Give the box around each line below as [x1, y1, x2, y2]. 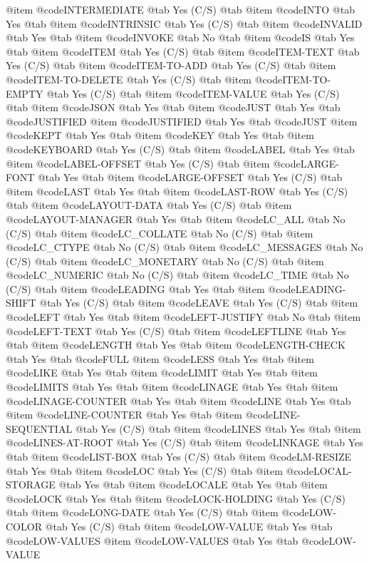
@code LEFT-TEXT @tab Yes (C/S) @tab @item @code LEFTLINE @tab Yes [6, 323, 346, 338]
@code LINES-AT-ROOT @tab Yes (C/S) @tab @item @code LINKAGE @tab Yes [6, 435, 363, 450]
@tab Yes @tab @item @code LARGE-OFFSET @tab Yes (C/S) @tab [37, 170, 343, 185]
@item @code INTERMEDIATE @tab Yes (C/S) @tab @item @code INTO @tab [6, 2, 355, 16]
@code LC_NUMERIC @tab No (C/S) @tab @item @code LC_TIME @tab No [6, 267, 349, 282]
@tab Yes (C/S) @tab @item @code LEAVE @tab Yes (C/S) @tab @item [39, 295, 358, 310]
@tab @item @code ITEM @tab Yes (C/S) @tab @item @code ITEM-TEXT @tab [6, 43, 360, 58]
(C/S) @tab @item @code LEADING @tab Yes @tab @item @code [6, 281, 296, 296]
